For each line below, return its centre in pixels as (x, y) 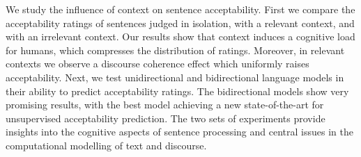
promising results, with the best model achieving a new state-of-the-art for (165, 105)
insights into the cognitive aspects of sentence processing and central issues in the (179, 132)
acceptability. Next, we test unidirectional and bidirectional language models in (175, 77)
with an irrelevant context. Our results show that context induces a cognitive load (180, 36)
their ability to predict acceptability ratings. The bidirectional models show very (177, 91)
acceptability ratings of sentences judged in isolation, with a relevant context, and (180, 23)
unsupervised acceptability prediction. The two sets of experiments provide (166, 118)
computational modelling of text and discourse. (106, 145)
